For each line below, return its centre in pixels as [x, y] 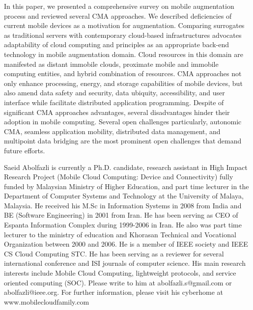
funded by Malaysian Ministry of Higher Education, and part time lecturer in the [126, 186]
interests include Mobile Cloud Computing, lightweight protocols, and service [120, 273]
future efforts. [25, 150]
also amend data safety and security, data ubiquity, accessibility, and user [114, 93]
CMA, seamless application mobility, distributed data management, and [112, 131]
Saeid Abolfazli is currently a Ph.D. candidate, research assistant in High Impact [126, 167]
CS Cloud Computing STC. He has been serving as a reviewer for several [114, 253]
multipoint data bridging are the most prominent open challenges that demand [123, 141]
